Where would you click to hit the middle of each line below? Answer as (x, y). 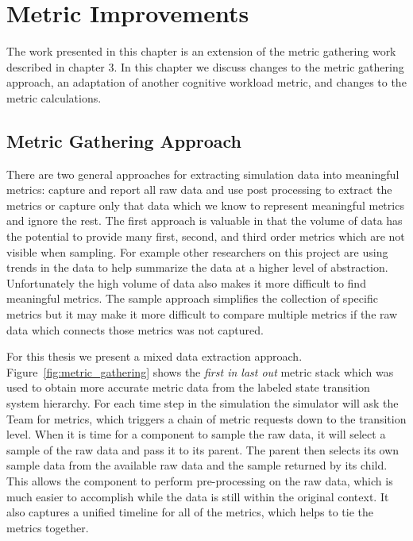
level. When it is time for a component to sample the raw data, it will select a (196, 434)
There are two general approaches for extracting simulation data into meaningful (203, 174)
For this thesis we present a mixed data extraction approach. (154, 356)
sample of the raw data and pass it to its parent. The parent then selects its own (203, 449)
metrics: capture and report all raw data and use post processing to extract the (199, 189)
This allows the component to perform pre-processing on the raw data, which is (200, 480)
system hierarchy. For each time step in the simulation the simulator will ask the (203, 403)
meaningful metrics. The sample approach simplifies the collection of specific (192, 298)
